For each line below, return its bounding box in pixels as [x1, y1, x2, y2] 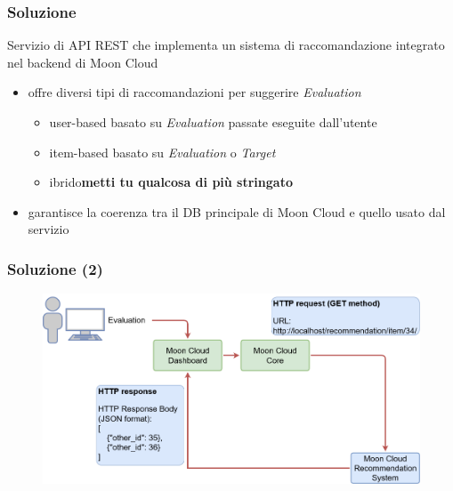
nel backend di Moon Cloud [7, 52, 158, 71]
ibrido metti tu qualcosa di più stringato [49, 173, 293, 191]
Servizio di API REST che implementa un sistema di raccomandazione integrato [7, 36, 445, 54]
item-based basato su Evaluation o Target [49, 142, 276, 161]
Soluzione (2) [7, 257, 103, 279]
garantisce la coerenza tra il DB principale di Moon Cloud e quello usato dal [28, 202, 446, 221]
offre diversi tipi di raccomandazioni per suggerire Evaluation [28, 83, 361, 101]
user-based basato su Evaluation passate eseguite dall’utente [49, 113, 377, 131]
